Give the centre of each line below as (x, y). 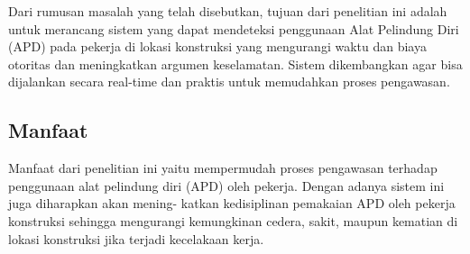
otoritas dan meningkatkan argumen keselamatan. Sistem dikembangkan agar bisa (235, 63)
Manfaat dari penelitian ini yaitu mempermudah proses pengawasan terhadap (223, 168)
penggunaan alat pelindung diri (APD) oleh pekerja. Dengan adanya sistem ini (226, 185)
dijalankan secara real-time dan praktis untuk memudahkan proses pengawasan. (229, 82)
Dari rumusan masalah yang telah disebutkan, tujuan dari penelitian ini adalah (228, 11)
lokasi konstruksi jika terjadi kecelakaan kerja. (136, 238)
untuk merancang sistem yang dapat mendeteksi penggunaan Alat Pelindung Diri (234, 28)
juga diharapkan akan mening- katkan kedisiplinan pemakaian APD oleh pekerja (232, 203)
